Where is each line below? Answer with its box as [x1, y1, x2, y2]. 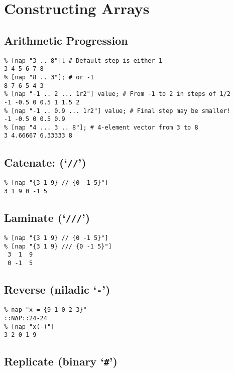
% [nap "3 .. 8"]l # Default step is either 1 [4, 57, 162, 64]
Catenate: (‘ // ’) [4, 154, 86, 170]
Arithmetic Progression [4, 32, 128, 48]
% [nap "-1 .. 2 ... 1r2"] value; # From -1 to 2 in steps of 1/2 [4, 90, 231, 98]
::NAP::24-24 [4, 315, 47, 322]
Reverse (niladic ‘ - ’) [4, 282, 110, 297]
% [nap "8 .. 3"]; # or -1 [4, 73, 94, 81]
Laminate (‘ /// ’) [4, 209, 90, 225]
